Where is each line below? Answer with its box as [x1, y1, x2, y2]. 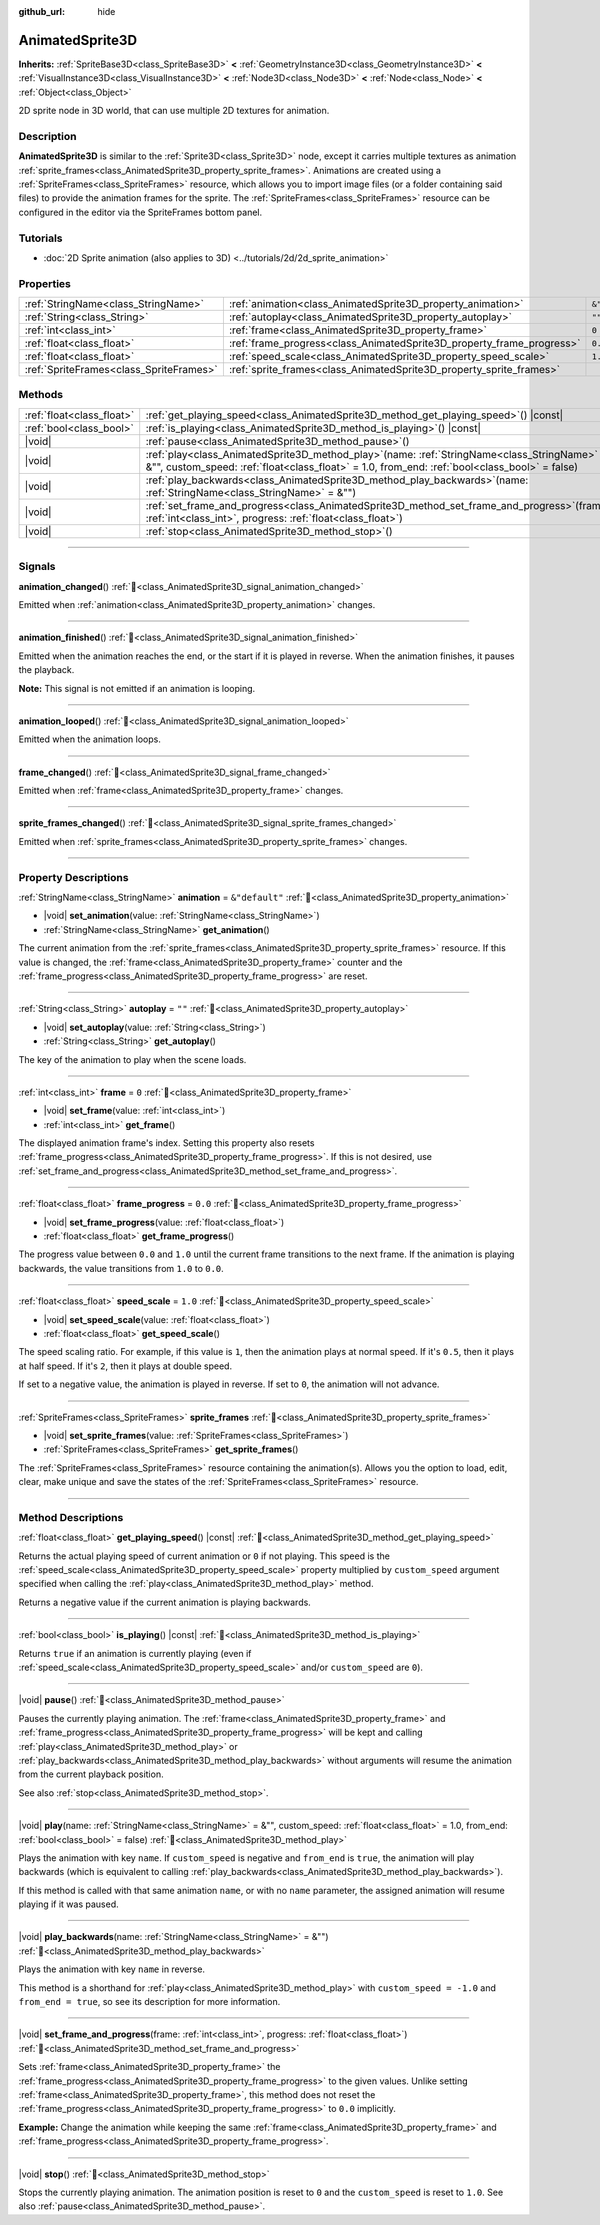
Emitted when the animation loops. [18, 733, 162, 745]
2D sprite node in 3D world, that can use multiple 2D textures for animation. [18, 105, 330, 117]
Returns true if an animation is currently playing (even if [18, 1647, 252, 1659]
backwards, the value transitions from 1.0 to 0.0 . [18, 1262, 224, 1274]
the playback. [18, 664, 75, 676]
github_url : [18, 6, 65, 17]
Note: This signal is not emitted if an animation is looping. [18, 682, 256, 694]
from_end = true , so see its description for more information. [18, 1996, 281, 2008]
